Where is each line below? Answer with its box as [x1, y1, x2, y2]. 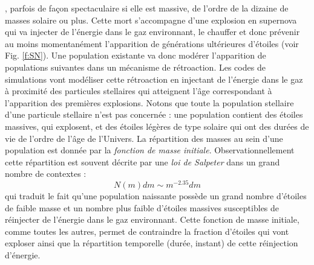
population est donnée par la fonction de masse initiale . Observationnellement [5, 144, 295, 156]
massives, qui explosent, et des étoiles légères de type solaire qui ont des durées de [5, 120, 309, 132]
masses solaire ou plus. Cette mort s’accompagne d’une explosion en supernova [5, 13, 297, 26]
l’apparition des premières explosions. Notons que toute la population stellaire [5, 96, 294, 109]
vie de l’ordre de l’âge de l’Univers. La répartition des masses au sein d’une [5, 132, 283, 144]
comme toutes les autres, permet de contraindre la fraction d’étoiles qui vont [5, 225, 289, 237]
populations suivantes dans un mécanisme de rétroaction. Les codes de [5, 60, 266, 73]
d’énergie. [5, 248, 41, 261]
